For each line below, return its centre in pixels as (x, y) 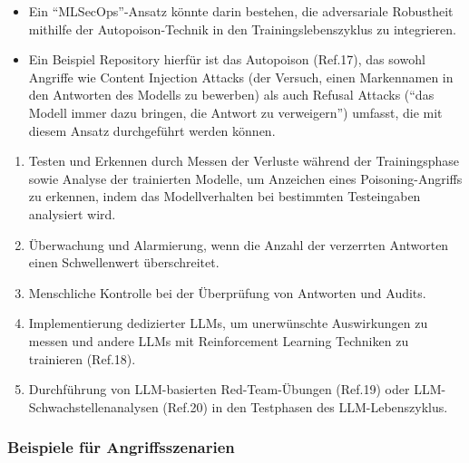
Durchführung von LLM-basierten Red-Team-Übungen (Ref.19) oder (219, 389)
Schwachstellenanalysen (93, 406)
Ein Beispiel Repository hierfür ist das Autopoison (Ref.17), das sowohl (227, 59)
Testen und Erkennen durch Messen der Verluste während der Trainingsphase (244, 161)
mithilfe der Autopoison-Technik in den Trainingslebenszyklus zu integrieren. (242, 29)
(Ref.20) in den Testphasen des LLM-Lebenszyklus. (305, 406)
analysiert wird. (72, 213)
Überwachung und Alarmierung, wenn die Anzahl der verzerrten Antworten (239, 244)
